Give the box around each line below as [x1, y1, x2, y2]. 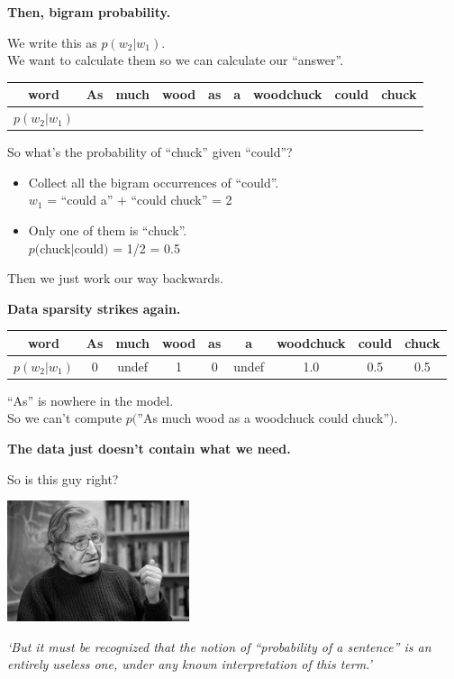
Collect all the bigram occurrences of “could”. [28, 172, 279, 191]
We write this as [7, 32, 97, 51]
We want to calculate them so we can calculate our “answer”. [7, 50, 344, 69]
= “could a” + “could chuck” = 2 [47, 190, 232, 209]
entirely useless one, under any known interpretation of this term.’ [7, 655, 372, 674]
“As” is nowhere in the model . [7, 390, 174, 409]
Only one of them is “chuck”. [28, 221, 187, 239]
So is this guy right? [7, 469, 119, 488]
